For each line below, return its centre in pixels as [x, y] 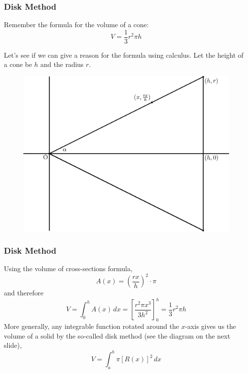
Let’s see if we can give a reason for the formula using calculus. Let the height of [124, 55]
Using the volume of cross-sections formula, [68, 268]
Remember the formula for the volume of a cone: [76, 24]
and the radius [62, 64]
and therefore [24, 293]
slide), [13, 345]
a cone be [18, 64]
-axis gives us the [211, 326]
